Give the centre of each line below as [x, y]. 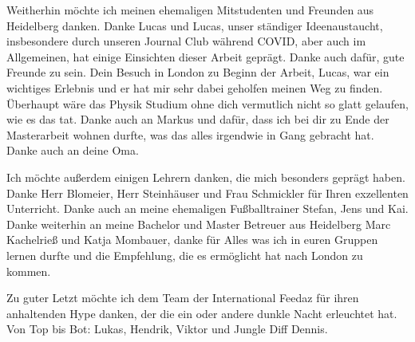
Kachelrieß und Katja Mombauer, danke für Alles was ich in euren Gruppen [192, 240]
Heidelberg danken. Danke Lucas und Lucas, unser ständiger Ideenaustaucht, [195, 25]
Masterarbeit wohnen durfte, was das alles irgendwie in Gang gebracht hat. [190, 134]
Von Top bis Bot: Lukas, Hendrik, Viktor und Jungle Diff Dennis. [167, 329]
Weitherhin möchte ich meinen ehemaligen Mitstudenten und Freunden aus [190, 10]
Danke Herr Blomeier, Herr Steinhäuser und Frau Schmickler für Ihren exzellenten [207, 193]
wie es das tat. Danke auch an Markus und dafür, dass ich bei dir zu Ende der [198, 119]
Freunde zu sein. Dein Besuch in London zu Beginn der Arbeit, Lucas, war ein [198, 72]
